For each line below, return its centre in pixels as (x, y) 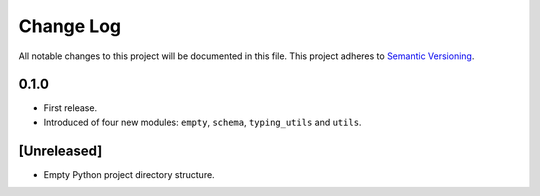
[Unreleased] (60, 150)
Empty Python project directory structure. (129, 174)
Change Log (70, 26)
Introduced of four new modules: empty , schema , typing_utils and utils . (202, 122)
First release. (70, 108)
